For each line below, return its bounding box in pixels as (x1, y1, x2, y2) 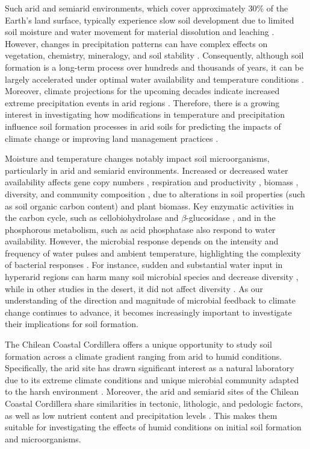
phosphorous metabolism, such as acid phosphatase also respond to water (5, 223, 276, 235)
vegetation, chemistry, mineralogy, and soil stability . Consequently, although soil (5, 49, 304, 62)
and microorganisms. (5, 432, 81, 445)
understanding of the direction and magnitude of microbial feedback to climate (5, 294, 296, 307)
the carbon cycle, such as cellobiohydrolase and (5, 211, 179, 224)
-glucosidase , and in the (186, 211, 276, 224)
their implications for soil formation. (5, 317, 138, 330)
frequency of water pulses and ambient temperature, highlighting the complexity (5, 246, 301, 259)
